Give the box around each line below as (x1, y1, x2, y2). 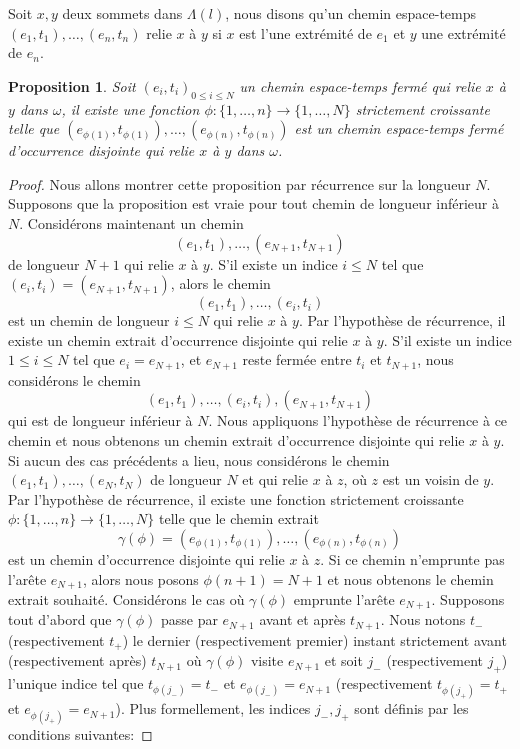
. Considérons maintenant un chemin (19, 212, 244, 233)
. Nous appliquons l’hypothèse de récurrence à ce (208, 410, 508, 431)
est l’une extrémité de (239, 22, 372, 43)
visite (250, 650, 284, 671)
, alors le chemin (170, 273, 271, 294)
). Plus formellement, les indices (115, 698, 311, 719)
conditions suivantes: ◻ (8, 723, 153, 744)
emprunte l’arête (293, 588, 395, 609)
